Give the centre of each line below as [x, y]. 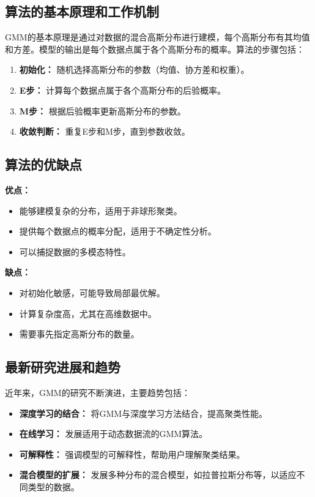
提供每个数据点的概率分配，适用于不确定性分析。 [118, 231]
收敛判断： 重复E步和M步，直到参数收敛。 [105, 131]
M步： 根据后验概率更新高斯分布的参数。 [102, 110]
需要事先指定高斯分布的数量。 [79, 334]
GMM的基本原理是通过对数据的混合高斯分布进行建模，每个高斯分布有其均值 [157, 37]
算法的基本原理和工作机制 [82, 11]
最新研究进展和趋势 [63, 367]
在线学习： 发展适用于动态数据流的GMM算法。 [113, 434]
